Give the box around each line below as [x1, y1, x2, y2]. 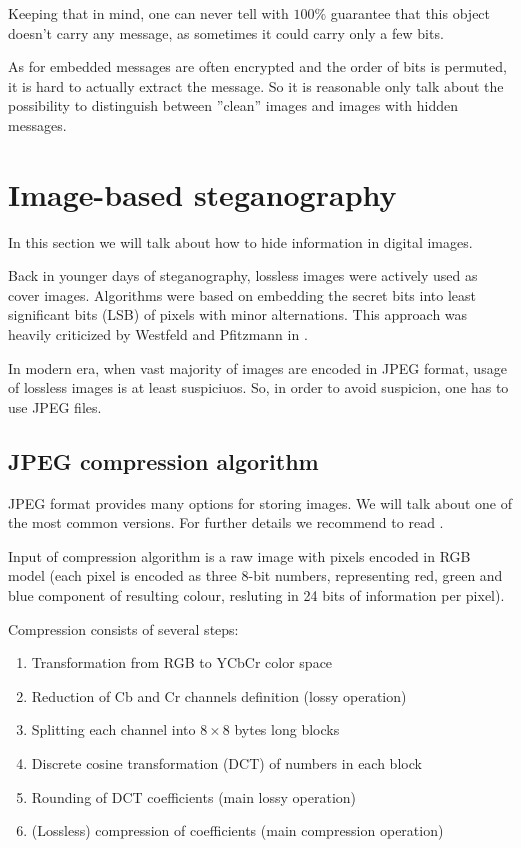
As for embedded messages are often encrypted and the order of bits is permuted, [8, 56, 507, 77]
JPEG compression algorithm [8, 445, 319, 476]
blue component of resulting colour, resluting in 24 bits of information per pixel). [8, 585, 505, 606]
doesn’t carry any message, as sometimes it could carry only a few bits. [8, 22, 444, 43]
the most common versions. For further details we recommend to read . [8, 512, 444, 533]
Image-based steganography [8, 173, 397, 214]
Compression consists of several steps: [8, 618, 239, 639]
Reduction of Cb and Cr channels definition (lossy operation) [31, 685, 407, 706]
